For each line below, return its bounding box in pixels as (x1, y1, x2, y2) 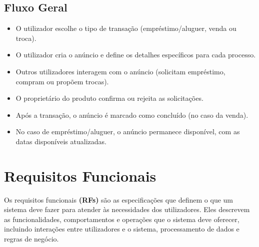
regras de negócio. (4, 234, 59, 244)
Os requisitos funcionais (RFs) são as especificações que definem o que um (4, 194, 233, 205)
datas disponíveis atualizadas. (15, 136, 106, 146)
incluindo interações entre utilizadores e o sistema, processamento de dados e (4, 224, 239, 234)
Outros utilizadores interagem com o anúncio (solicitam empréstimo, (15, 66, 225, 76)
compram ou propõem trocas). (15, 76, 109, 86)
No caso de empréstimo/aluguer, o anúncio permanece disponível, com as (15, 126, 240, 137)
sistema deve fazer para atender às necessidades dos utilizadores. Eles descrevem (4, 204, 250, 215)
